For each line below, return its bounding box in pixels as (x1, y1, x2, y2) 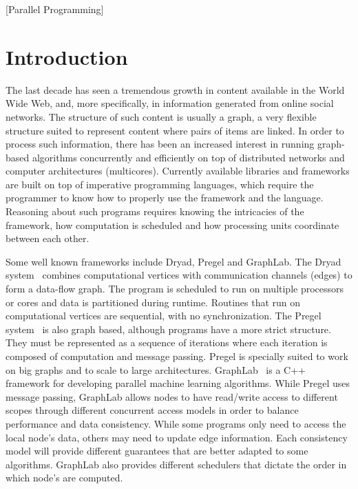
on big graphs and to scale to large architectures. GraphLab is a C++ (6, 362, 306, 377)
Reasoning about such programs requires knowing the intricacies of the (6, 204, 304, 219)
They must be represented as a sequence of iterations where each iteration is (6, 335, 328, 350)
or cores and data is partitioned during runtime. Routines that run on (6, 295, 301, 309)
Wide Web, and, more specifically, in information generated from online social (6, 96, 334, 110)
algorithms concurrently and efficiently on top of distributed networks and (32, 150, 345, 164)
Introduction (6, 42, 128, 70)
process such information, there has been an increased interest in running (6, 137, 315, 151)
